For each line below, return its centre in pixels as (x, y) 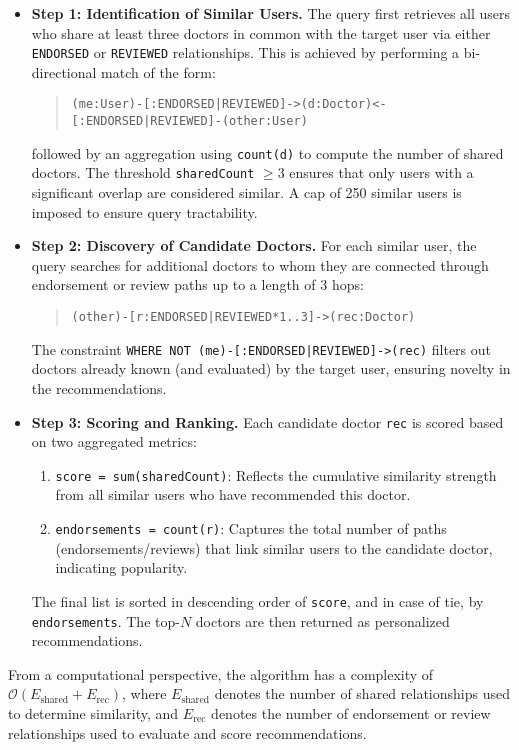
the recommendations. (99, 387)
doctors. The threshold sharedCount (143, 172)
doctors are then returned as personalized (322, 620)
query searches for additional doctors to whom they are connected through (260, 264)
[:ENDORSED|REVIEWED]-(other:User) (189, 121)
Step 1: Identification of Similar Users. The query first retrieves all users (271, 13)
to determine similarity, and (93, 712)
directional (64, 71)
